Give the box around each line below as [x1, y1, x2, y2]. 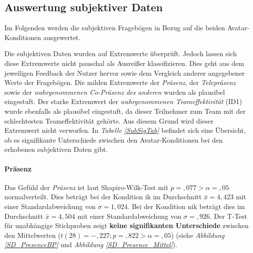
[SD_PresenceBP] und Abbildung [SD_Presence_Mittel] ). [4, 239, 177, 250]
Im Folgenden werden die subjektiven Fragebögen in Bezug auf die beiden [4, 22, 225, 33]
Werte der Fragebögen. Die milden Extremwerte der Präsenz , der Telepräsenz [4, 77, 236, 87]
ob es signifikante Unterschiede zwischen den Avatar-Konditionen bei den [4, 134, 223, 145]
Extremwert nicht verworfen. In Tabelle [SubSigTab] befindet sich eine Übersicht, [4, 125, 246, 135]
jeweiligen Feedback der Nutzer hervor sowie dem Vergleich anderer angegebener [4, 67, 245, 78]
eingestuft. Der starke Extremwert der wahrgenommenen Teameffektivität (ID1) [4, 96, 242, 106]
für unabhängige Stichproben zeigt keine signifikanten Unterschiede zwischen [4, 220, 249, 231]
